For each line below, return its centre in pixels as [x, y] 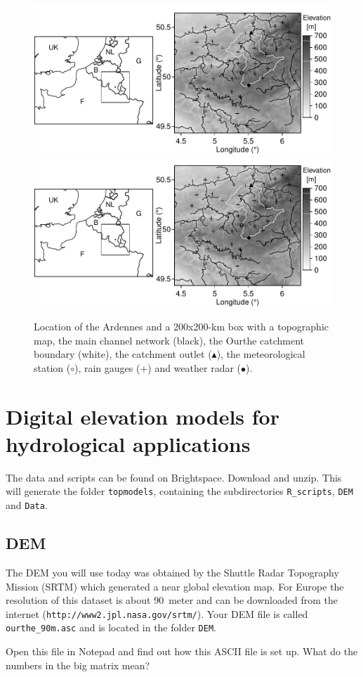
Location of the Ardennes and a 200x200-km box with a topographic [181, 327]
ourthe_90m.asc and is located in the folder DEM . [111, 627]
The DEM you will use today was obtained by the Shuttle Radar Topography [172, 572]
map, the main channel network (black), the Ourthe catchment [169, 340]
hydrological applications [128, 443]
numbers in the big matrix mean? [78, 665]
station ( [52, 367]
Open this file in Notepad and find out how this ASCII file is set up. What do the [182, 651]
